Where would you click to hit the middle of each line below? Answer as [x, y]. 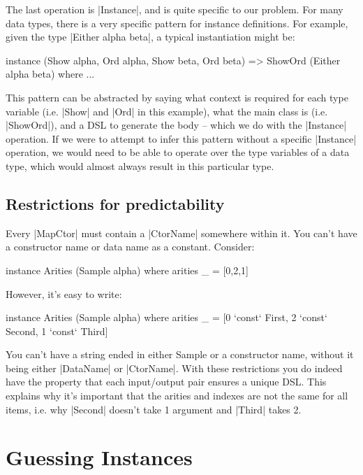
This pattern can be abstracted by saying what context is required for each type [177, 97]
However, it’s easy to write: [64, 293]
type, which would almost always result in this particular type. [140, 165]
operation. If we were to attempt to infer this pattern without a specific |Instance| [181, 138]
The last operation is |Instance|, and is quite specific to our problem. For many [175, 9]
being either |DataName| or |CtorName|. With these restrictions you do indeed [174, 368]
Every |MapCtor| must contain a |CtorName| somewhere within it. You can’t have [181, 233]
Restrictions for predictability [115, 203]
